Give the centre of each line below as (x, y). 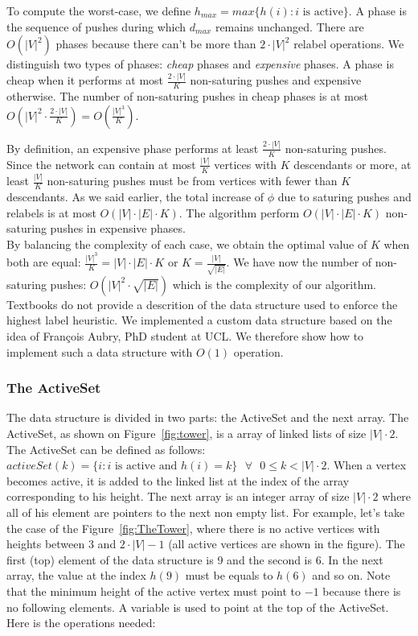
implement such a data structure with (100, 351)
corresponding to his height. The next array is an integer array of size (178, 496)
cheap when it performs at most (85, 80)
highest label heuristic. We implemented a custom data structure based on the (199, 320)
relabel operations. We (349, 44)
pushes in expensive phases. (118, 228)
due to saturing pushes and (344, 196)
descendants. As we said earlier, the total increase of (135, 196)
